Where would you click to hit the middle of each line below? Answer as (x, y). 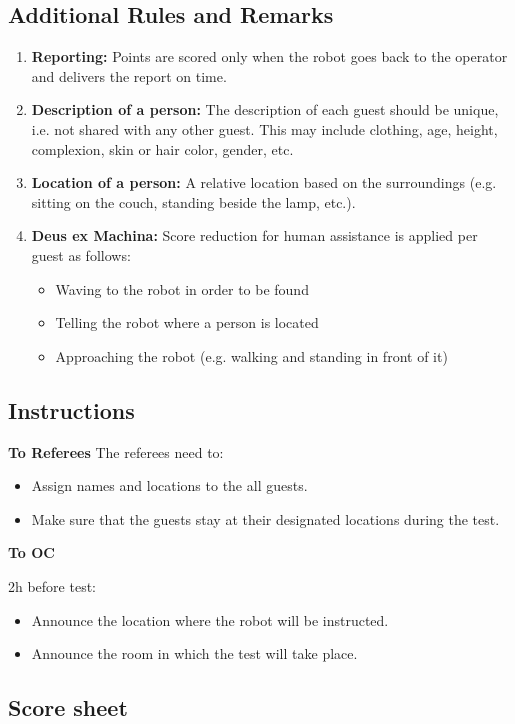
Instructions (71, 409)
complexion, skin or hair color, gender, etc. (162, 148)
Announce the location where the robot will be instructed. (210, 619)
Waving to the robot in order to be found (182, 288)
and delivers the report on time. (129, 75)
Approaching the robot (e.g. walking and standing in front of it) (251, 355)
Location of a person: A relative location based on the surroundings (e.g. (264, 182)
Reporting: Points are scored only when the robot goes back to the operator (269, 56)
